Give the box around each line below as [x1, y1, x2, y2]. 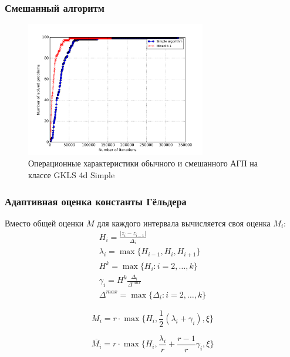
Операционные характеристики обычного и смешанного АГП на [28, 157, 258, 169]
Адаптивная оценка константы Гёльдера [5, 193, 187, 208]
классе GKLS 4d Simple [28, 169, 115, 181]
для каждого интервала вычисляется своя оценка [97, 216, 271, 229]
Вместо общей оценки [5, 216, 84, 229]
